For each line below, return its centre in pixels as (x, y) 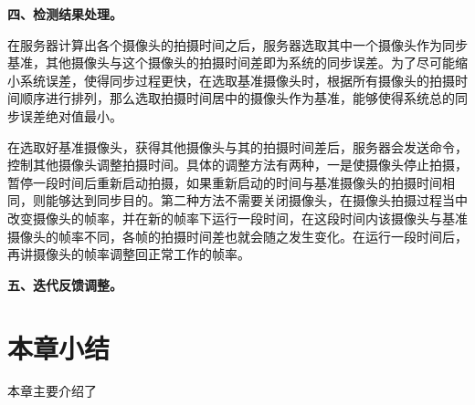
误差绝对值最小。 (71, 115)
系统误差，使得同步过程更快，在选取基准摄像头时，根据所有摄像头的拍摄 (237, 80)
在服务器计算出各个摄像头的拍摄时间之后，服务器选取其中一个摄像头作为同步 (237, 44)
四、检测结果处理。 (65, 14)
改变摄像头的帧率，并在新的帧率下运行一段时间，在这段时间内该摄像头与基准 (237, 218)
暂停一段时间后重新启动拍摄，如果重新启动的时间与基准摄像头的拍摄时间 (225, 182)
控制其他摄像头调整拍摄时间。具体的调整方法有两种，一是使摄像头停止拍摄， (237, 165)
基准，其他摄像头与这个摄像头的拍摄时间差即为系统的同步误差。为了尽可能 (231, 62)
